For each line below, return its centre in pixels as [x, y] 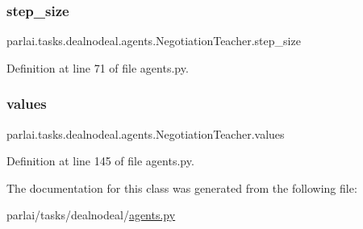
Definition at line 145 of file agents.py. [100, 161]
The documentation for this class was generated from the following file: [182, 187]
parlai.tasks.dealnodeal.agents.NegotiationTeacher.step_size [154, 41]
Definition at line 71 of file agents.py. [98, 67]
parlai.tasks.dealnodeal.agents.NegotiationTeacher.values [146, 133]
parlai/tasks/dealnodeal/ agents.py [91, 215]
